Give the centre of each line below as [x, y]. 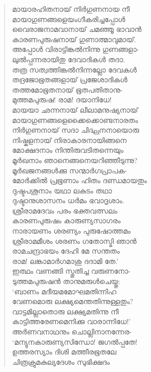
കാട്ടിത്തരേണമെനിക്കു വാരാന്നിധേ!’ [71, 321]
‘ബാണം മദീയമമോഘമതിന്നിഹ [64, 291]
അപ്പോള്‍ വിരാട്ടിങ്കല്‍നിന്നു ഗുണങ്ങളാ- [75, 49]
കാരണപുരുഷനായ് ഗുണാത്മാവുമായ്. [74, 39]
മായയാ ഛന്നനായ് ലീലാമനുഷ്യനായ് [75, 109]
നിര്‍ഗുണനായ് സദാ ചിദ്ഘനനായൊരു [75, 130]
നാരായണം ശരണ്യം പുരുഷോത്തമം [71, 231]
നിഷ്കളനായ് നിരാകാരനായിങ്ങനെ [69, 140]
